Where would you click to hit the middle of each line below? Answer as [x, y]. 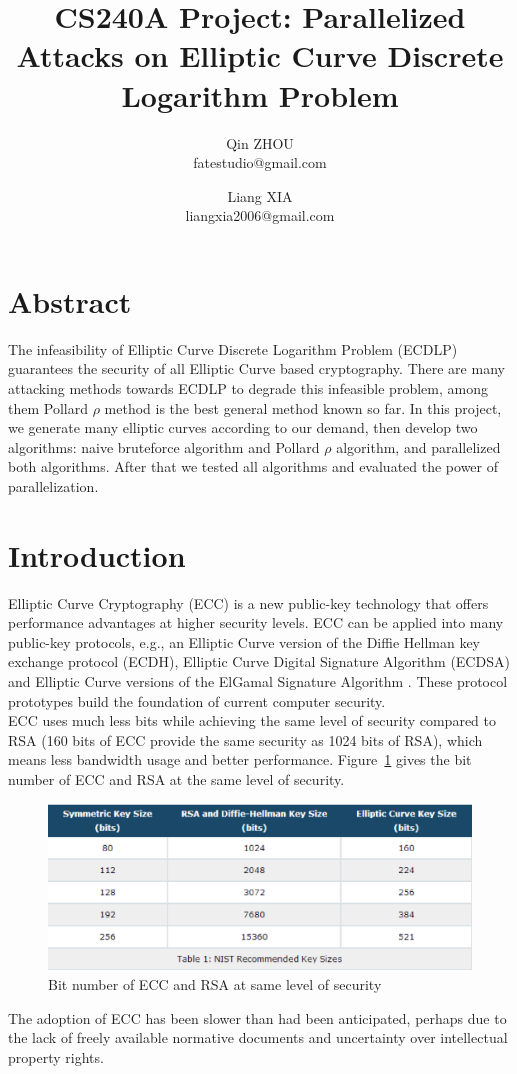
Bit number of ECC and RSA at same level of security [215, 984]
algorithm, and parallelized [418, 446]
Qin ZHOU [260, 142]
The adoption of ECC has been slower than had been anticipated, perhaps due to [257, 1017]
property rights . [56, 1056]
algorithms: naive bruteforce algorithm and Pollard [164, 446]
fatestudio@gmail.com [260, 162]
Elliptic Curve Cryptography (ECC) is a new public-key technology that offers [248, 602]
